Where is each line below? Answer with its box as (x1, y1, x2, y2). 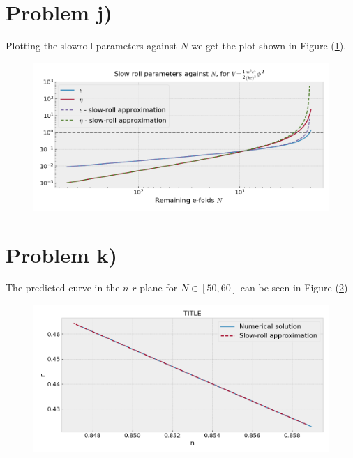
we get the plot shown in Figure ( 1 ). (191, 38, 347, 53)
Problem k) (6, 240, 118, 268)
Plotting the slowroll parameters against (6, 38, 177, 53)
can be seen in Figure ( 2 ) (240, 280, 348, 295)
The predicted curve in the (6, 280, 120, 295)
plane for (140, 280, 178, 295)
